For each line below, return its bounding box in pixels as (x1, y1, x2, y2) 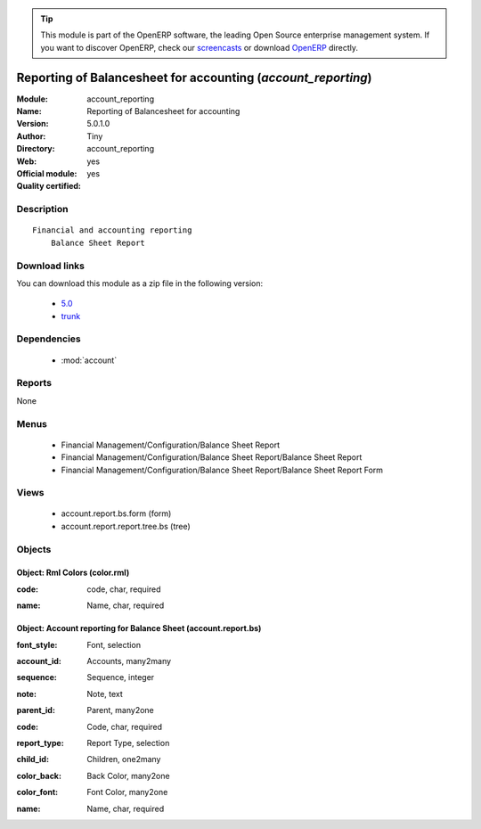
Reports (16, 377, 53, 390)
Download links (16, 259, 85, 272)
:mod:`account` (61, 355, 118, 365)
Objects (16, 543, 52, 555)
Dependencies (16, 332, 82, 345)
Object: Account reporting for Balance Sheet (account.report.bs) (16, 623, 262, 634)
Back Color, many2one (86, 770, 170, 781)
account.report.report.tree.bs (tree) (61, 521, 191, 531)
